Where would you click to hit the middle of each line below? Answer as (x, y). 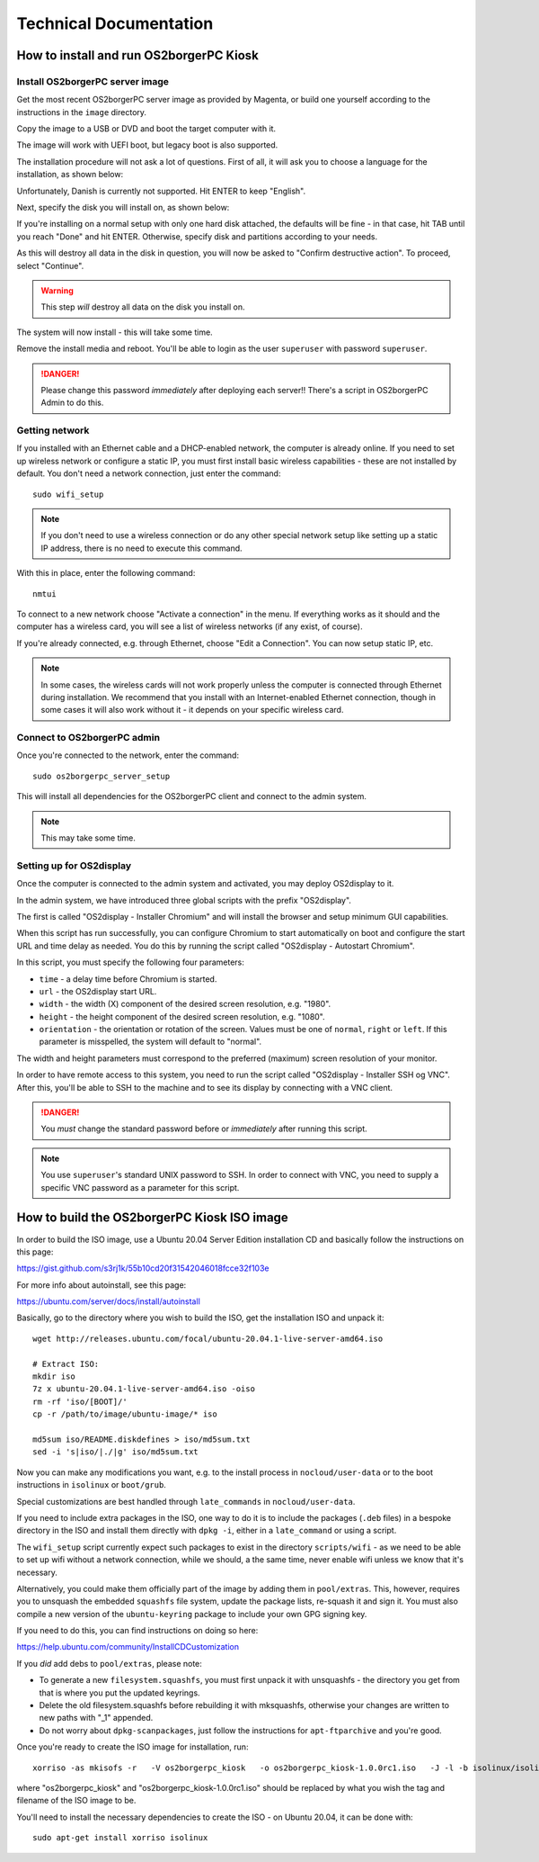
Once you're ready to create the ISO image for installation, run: (133, 1747)
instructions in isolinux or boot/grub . (91, 1485)
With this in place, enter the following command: (106, 573)
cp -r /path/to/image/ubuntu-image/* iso (125, 1414)
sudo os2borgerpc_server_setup (102, 776)
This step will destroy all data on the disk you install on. (143, 307)
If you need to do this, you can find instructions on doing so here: (137, 1631)
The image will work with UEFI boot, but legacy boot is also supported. (147, 145)
